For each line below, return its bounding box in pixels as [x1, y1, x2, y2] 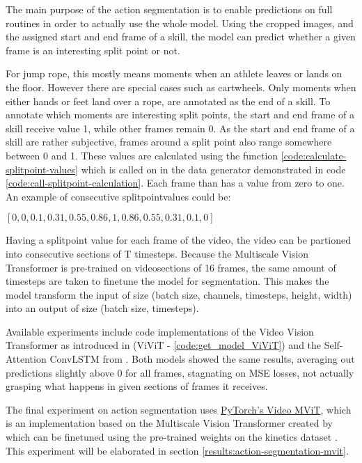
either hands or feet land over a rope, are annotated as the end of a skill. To [6, 93, 331, 108]
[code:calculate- [281, 148, 347, 162]
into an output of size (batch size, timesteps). [6, 301, 199, 315]
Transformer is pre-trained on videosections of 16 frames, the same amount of [6, 260, 336, 274]
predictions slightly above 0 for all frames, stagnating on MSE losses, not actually [6, 365, 354, 379]
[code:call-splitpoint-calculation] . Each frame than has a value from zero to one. [6, 175, 345, 190]
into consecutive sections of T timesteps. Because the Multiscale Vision [6, 246, 309, 260]
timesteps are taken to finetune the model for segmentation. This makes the [6, 274, 329, 288]
